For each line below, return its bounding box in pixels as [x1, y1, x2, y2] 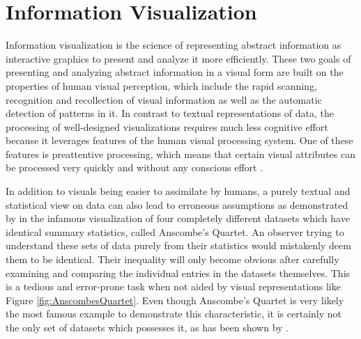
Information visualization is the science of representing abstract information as [6, 38, 341, 52]
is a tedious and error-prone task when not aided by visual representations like [6, 279, 341, 294]
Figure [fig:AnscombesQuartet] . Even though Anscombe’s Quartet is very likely [6, 292, 344, 307]
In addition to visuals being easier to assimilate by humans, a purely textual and [6, 184, 351, 198]
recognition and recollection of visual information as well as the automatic [6, 92, 322, 107]
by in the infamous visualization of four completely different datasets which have [6, 211, 350, 226]
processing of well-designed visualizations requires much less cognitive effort [6, 119, 328, 134]
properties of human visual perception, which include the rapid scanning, [6, 78, 317, 93]
